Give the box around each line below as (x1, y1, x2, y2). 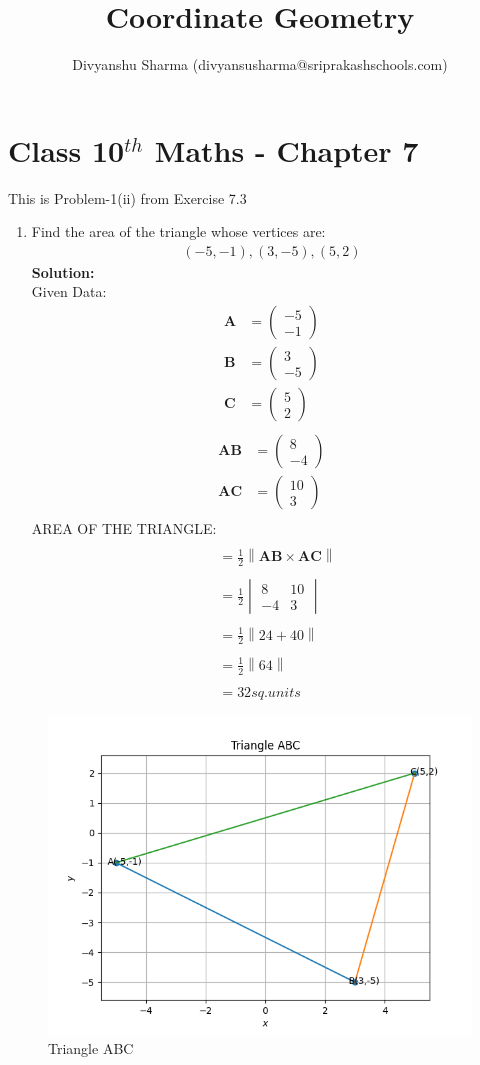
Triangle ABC (48, 1038, 134, 1059)
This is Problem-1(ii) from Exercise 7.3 (8, 187, 247, 208)
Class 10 (8, 129, 125, 170)
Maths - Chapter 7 (154, 129, 419, 170)
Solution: (31, 261, 95, 282)
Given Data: (31, 281, 107, 302)
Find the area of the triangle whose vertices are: (31, 221, 326, 242)
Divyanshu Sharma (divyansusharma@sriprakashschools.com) (72, 54, 448, 75)
